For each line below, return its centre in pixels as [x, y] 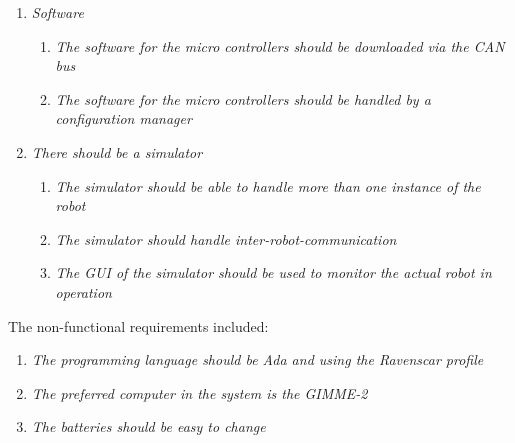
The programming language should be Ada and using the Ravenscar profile [257, 359]
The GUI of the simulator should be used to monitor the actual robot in [273, 272]
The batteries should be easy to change [148, 426]
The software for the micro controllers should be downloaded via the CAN [280, 45]
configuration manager [123, 118]
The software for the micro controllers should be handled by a [243, 98]
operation [83, 291]
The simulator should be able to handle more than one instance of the [268, 185]
